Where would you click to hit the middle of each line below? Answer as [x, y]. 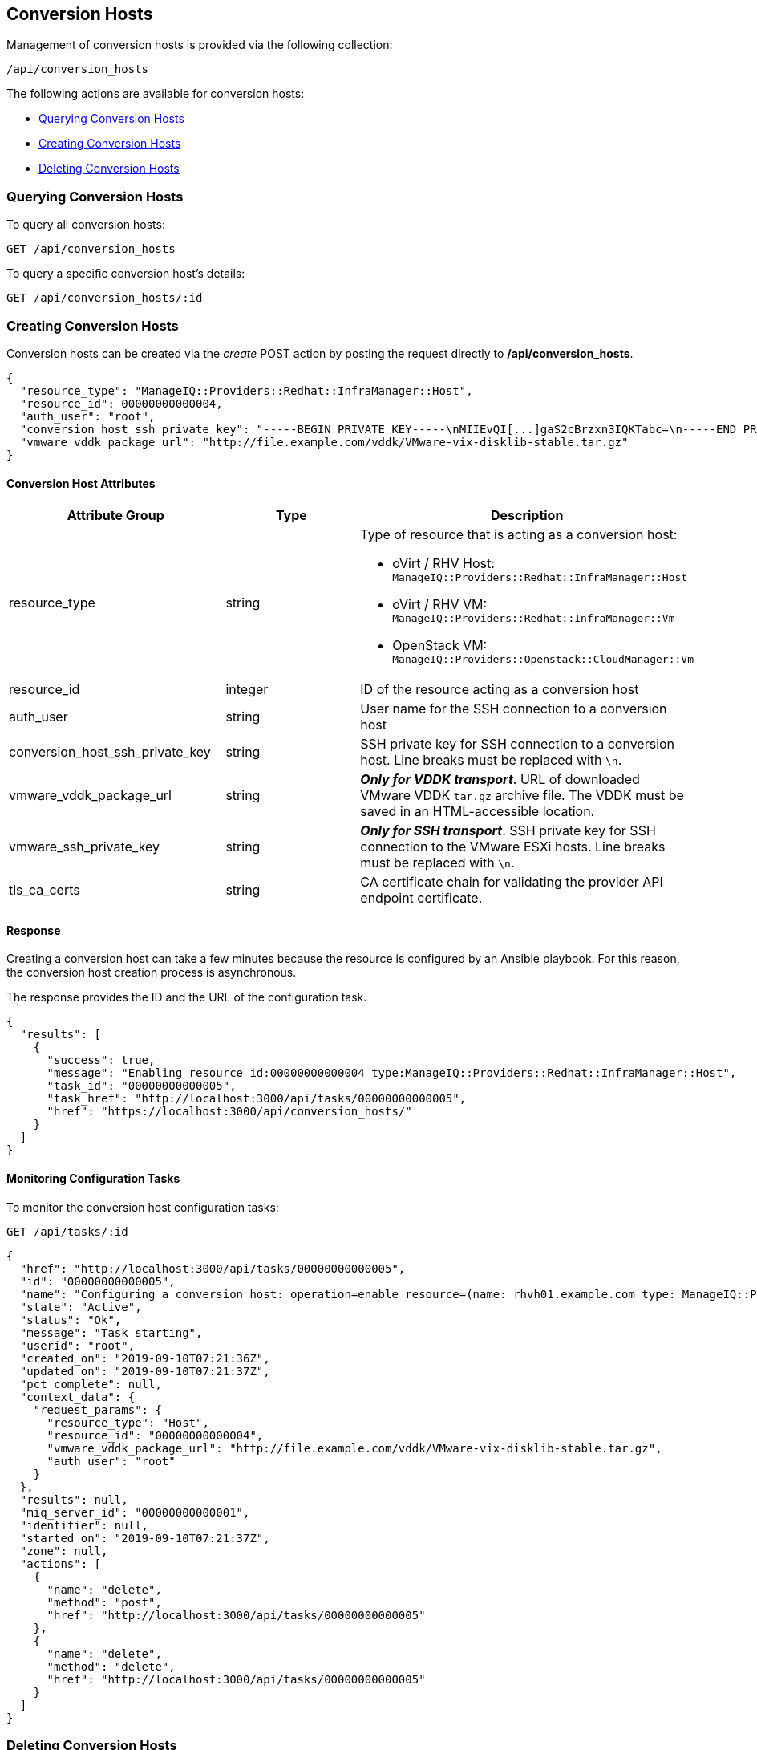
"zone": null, [64, 1551]
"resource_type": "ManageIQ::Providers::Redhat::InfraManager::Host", [246, 390]
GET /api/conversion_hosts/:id [105, 298]
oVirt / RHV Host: [443, 564]
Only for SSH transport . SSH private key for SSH [508, 831]
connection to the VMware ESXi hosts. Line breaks [513, 847]
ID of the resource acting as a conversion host [500, 690]
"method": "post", [104, 1602]
